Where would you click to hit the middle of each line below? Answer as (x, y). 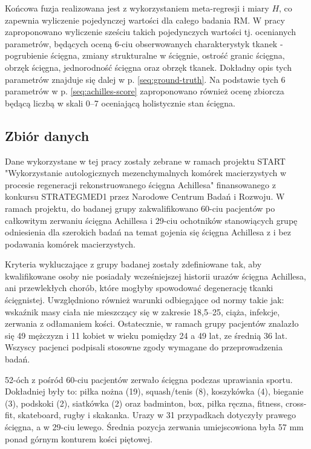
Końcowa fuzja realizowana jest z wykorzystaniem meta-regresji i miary (137, 8)
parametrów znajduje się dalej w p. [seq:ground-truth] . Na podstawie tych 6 (145, 79)
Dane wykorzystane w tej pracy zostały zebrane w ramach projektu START (145, 161)
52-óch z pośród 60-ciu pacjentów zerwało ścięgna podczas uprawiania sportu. (149, 379)
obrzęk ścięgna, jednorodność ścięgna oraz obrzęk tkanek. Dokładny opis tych (148, 67)
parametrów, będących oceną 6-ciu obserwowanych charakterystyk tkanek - (144, 43)
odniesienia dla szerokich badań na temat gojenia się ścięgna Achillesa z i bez (148, 232)
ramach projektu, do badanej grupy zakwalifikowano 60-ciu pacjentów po (140, 208)
